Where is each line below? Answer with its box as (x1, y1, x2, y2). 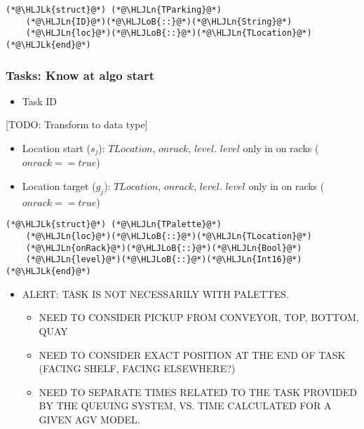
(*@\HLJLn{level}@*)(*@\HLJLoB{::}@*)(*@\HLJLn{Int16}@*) (25, 254, 302, 265)
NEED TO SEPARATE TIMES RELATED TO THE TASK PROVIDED (39, 384, 357, 399)
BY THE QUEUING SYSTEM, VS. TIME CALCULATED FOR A (39, 398, 332, 413)
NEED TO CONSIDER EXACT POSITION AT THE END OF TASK (39, 347, 346, 362)
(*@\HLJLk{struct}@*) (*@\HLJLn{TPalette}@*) (6, 219, 222, 230)
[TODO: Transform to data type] (6, 117, 148, 132)
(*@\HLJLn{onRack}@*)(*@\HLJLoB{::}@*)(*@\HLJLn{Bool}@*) (25, 243, 302, 253)
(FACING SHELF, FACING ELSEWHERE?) (39, 361, 236, 376)
